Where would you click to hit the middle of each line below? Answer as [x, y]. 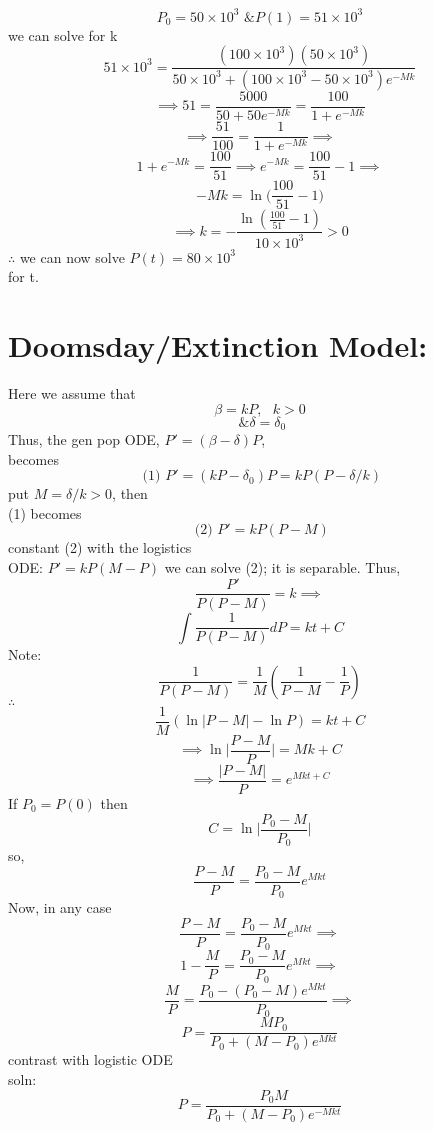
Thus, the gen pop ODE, [84, 438]
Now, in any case [60, 907]
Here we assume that [72, 392]
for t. [23, 276]
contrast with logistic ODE [90, 1059]
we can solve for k [63, 34]
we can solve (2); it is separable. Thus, [282, 566]
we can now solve [72, 256]
